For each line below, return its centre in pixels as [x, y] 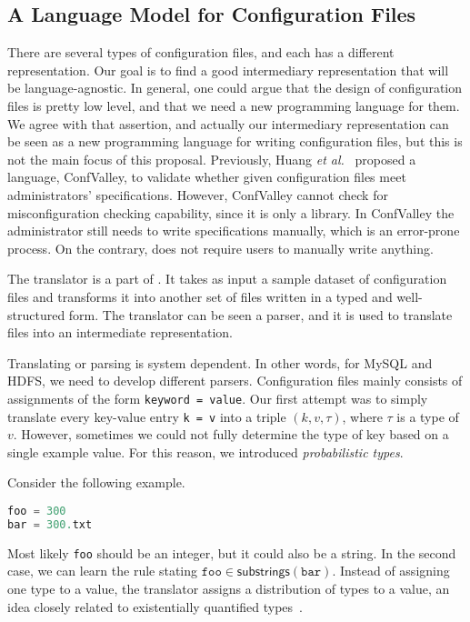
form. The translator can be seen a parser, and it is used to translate [260, 314]
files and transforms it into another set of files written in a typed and [200, 296]
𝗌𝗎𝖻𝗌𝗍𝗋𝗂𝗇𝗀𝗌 [263, 572]
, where [362, 416]
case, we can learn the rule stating [103, 571]
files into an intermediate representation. [120, 332]
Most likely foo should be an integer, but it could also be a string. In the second [232, 552]
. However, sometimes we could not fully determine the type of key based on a [231, 434]
